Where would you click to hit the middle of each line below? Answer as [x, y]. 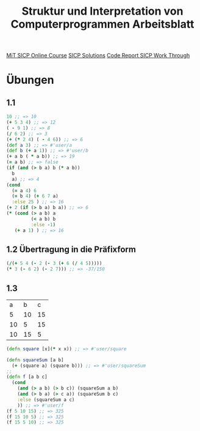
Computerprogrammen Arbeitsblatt [102, 24]
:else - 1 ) [43, 224]
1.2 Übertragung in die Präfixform [71, 249]
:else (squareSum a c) [46, 400]
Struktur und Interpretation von [102, 11]
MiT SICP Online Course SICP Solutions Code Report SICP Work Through [98, 56]
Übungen [30, 80]
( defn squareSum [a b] [35, 360]
